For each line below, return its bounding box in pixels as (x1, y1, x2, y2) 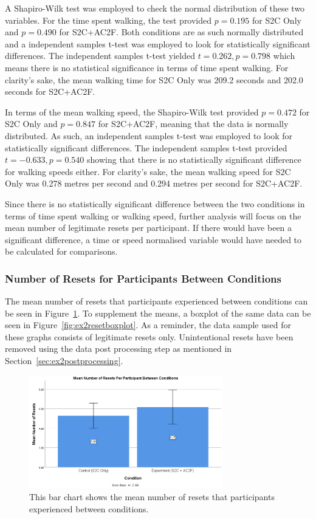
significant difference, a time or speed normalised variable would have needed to (5, 233, 302, 246)
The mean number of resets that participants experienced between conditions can (5, 295, 308, 308)
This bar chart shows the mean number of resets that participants (29, 490, 275, 503)
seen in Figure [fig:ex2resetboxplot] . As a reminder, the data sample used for (5, 318, 291, 331)
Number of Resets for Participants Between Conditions (5, 270, 281, 286)
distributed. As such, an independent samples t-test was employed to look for (5, 129, 293, 142)
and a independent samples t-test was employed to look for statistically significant (5, 37, 311, 50)
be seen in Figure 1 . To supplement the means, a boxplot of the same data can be (5, 306, 311, 319)
